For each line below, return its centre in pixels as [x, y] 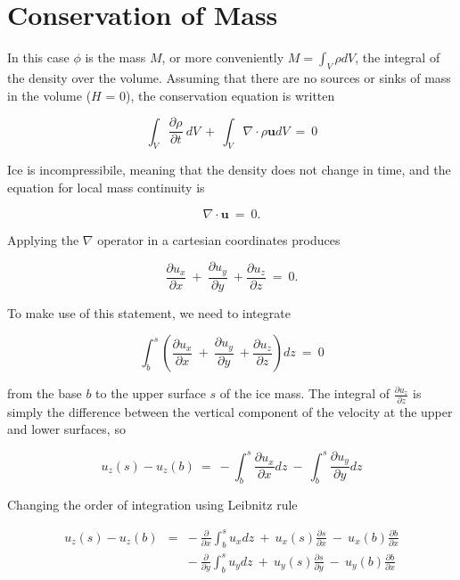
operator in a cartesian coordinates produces [219, 239]
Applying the [43, 239]
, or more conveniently [223, 57]
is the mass [115, 57]
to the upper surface [151, 393]
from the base [45, 393]
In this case [38, 57]
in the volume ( [49, 95]
